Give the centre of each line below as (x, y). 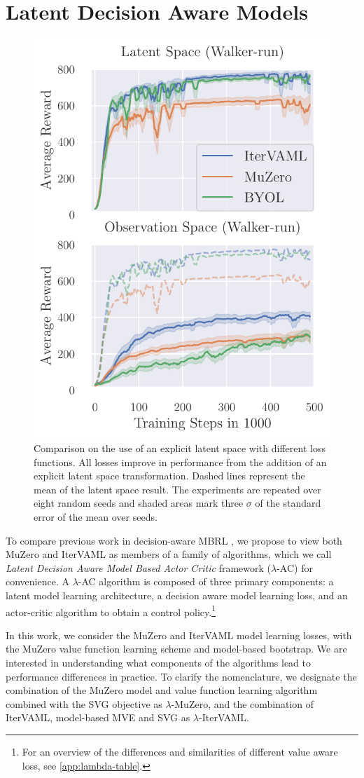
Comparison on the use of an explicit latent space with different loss (180, 448)
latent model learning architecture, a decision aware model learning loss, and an (177, 595)
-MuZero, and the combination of (243, 703)
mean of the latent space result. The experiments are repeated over (177, 489)
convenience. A (37, 581)
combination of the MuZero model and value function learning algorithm (162, 690)
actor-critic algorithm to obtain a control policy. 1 (111, 610)
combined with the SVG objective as (84, 703)
